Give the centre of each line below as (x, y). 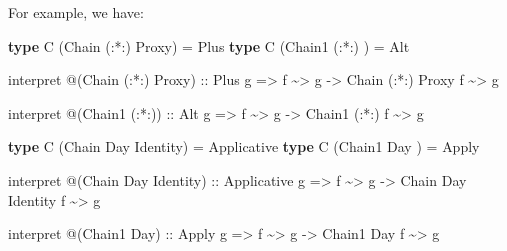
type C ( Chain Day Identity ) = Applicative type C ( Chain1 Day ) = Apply (244, 146)
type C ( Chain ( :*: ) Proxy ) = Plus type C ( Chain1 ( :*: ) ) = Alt (209, 45)
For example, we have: (76, 12)
